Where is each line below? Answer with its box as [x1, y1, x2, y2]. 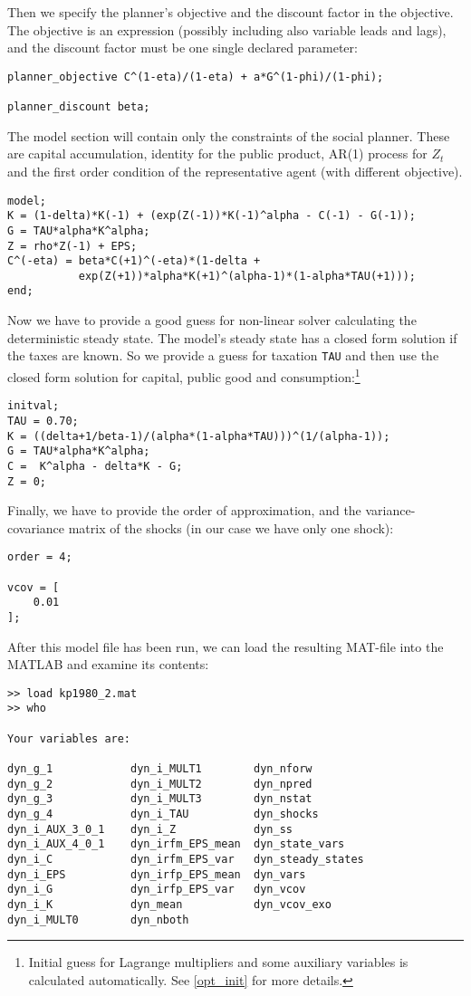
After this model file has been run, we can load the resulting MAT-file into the [7, 637, 444, 656]
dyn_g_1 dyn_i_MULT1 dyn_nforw [7, 762, 312, 776]
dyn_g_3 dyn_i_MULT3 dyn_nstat [7, 792, 312, 806]
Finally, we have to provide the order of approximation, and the [7, 501, 361, 520]
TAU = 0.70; [7, 414, 79, 427]
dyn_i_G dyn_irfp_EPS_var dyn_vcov [7, 883, 306, 896]
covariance [7, 518, 65, 537]
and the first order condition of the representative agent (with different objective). [7, 161, 463, 180]
